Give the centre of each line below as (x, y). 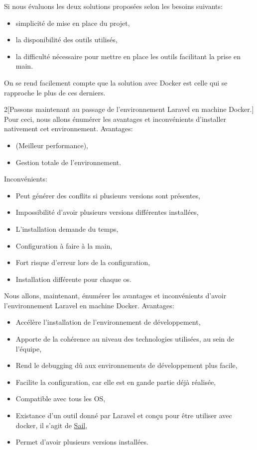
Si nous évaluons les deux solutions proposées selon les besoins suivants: (113, 6)
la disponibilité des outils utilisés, (66, 40)
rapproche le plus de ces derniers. (55, 92)
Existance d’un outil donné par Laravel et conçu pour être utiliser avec (124, 415)
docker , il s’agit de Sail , (52, 425)
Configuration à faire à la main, (64, 245)
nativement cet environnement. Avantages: (68, 129)
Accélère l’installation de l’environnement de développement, (108, 322)
